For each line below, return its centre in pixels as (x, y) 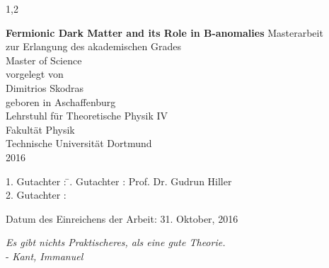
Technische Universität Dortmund (79, 143)
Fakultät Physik (40, 129)
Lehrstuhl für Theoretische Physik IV (87, 116)
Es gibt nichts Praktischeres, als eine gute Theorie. (116, 242)
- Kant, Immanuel (45, 256)
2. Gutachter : (36, 195)
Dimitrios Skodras (45, 87)
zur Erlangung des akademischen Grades (93, 46)
